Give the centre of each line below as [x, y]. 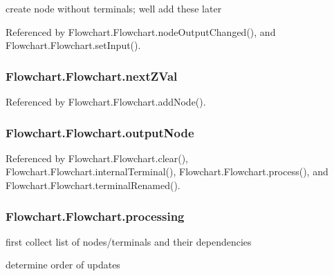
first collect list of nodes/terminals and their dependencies [129, 241]
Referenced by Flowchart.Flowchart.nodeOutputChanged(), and [141, 31]
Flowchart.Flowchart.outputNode [100, 132]
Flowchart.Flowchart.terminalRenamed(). [93, 185]
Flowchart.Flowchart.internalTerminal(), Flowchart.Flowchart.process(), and [167, 171]
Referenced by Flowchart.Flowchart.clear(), [97, 158]
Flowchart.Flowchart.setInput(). [73, 45]
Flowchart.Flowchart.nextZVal [92, 76]
